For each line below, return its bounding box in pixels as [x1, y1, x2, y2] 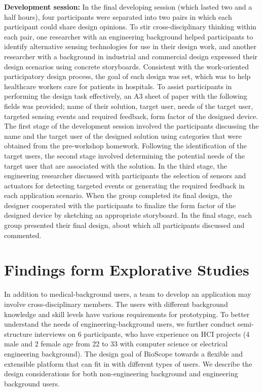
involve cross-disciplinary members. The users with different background [4, 298, 228, 309]
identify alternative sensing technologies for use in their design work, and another [4, 41, 256, 52]
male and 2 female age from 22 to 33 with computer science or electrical [4, 338, 228, 349]
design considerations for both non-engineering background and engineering [4, 368, 238, 379]
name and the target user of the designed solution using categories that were [4, 130, 242, 141]
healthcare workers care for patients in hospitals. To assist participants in [4, 81, 232, 91]
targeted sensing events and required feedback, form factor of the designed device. [4, 110, 258, 121]
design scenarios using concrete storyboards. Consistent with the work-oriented [4, 61, 249, 71]
